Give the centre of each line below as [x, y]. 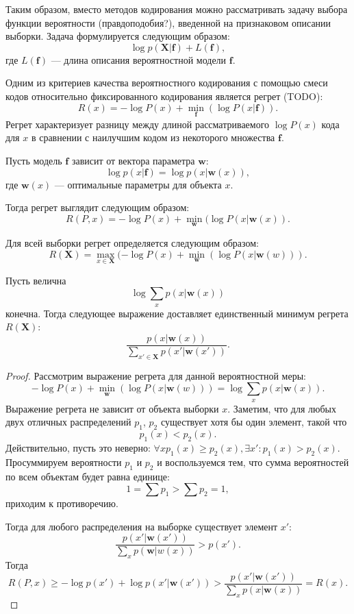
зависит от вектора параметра [133, 160]
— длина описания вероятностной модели [139, 59]
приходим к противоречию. [62, 503]
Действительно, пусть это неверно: [78, 447]
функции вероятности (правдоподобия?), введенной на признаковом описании [168, 22]
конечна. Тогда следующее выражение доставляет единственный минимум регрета [177, 313]
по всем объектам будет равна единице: [88, 476]
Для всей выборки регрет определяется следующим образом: [132, 242]
